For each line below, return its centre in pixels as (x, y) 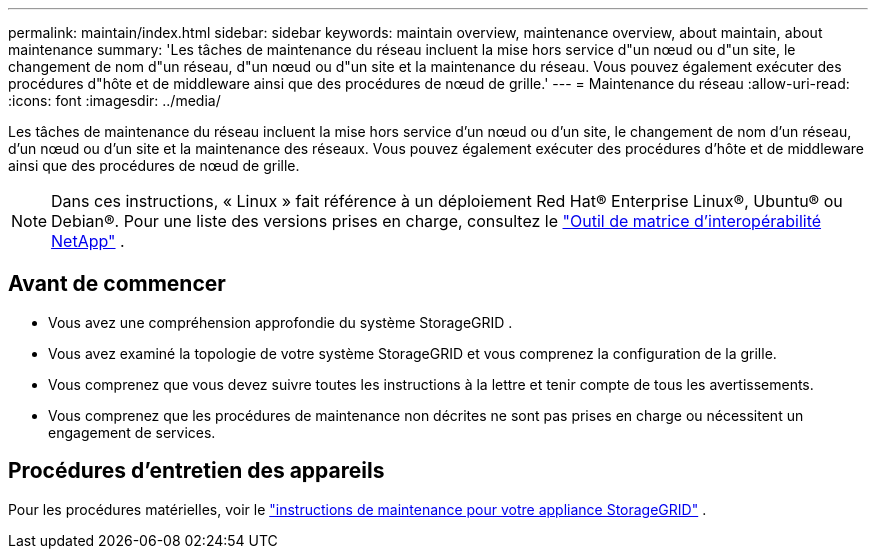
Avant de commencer (117, 284)
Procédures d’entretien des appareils (196, 471)
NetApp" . (88, 241)
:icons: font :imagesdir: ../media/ (114, 100)
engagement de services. (132, 432)
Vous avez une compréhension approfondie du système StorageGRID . (280, 322)
